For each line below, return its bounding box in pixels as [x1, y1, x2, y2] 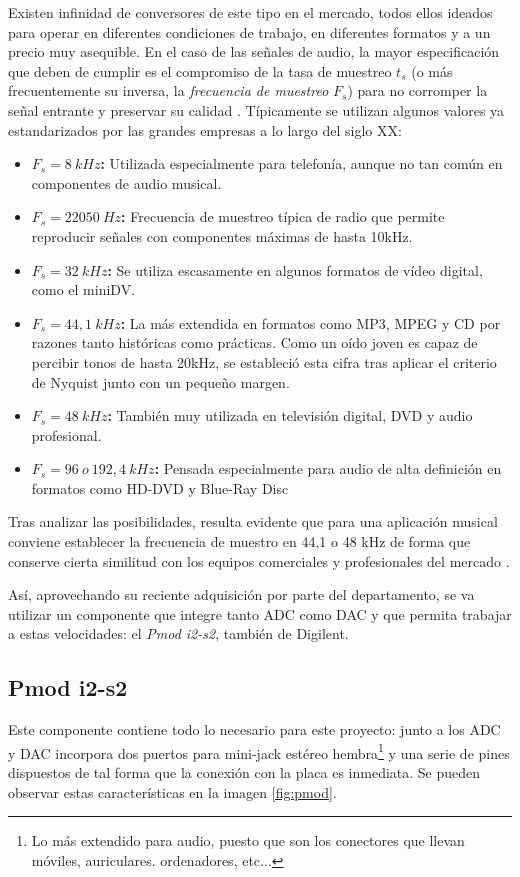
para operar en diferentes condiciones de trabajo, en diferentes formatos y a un [8, 21, 491, 42]
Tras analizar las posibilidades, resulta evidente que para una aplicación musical [8, 511, 498, 532]
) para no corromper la [347, 80, 488, 101]
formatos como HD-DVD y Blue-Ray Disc [31, 477, 289, 498]
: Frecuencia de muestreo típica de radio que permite [121, 206, 445, 227]
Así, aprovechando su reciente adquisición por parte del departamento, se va [8, 584, 475, 605]
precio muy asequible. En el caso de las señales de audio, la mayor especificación [8, 41, 500, 62]
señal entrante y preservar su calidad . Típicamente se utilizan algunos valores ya [8, 99, 505, 120]
